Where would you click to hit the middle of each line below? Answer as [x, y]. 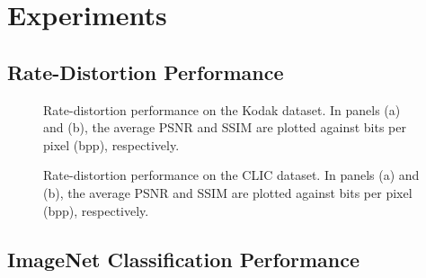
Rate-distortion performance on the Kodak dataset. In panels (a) [222, 109]
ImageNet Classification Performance [184, 259]
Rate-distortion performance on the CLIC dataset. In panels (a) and [231, 175]
